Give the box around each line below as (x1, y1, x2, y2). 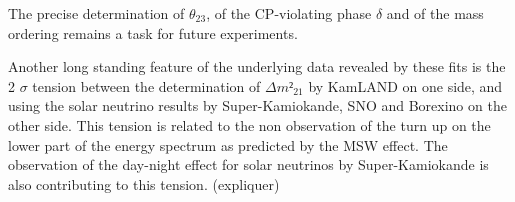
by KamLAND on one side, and (308, 75, 503, 96)
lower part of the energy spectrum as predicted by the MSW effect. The (8, 134, 448, 155)
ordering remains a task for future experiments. (8, 22, 298, 43)
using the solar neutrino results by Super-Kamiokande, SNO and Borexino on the (8, 95, 507, 116)
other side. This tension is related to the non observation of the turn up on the (8, 114, 491, 135)
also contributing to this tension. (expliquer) (8, 173, 280, 194)
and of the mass (386, 3, 484, 23)
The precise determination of (8, 3, 185, 23)
